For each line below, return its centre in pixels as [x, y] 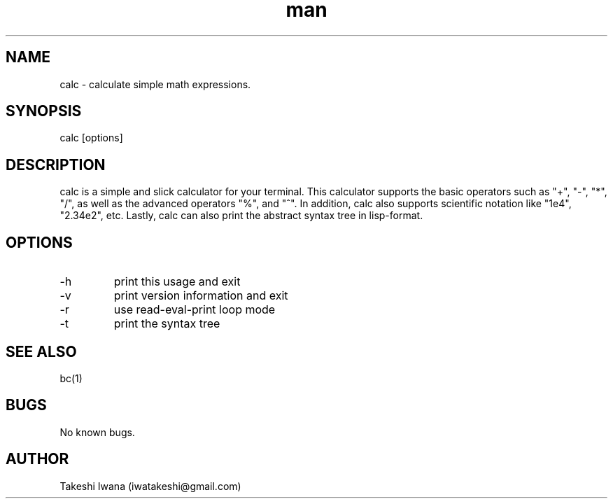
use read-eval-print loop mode [195, 310]
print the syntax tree [167, 324]
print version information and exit [201, 296]
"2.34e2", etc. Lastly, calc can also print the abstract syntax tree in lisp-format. [241, 216]
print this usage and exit [177, 282]
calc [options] [91, 138]
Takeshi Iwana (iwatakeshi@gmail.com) [150, 486]
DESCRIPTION [56, 164]
